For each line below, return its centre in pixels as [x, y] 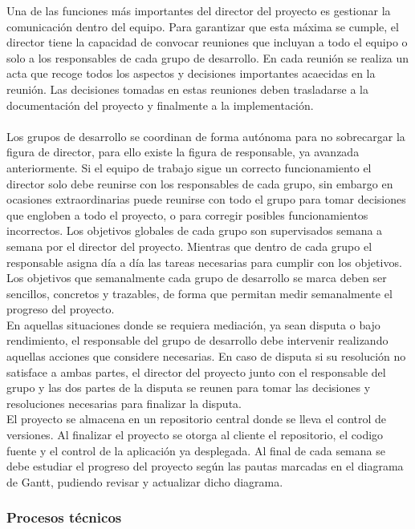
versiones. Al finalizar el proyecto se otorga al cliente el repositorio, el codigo [195, 435]
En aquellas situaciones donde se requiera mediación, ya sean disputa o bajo [193, 324]
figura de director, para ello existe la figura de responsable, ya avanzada [183, 152]
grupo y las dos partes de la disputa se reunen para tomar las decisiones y [189, 388]
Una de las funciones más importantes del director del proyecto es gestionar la [199, 10]
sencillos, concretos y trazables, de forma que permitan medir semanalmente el [199, 293]
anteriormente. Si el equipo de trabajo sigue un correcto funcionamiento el [189, 167]
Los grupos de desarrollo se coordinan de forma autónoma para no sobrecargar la [206, 136]
